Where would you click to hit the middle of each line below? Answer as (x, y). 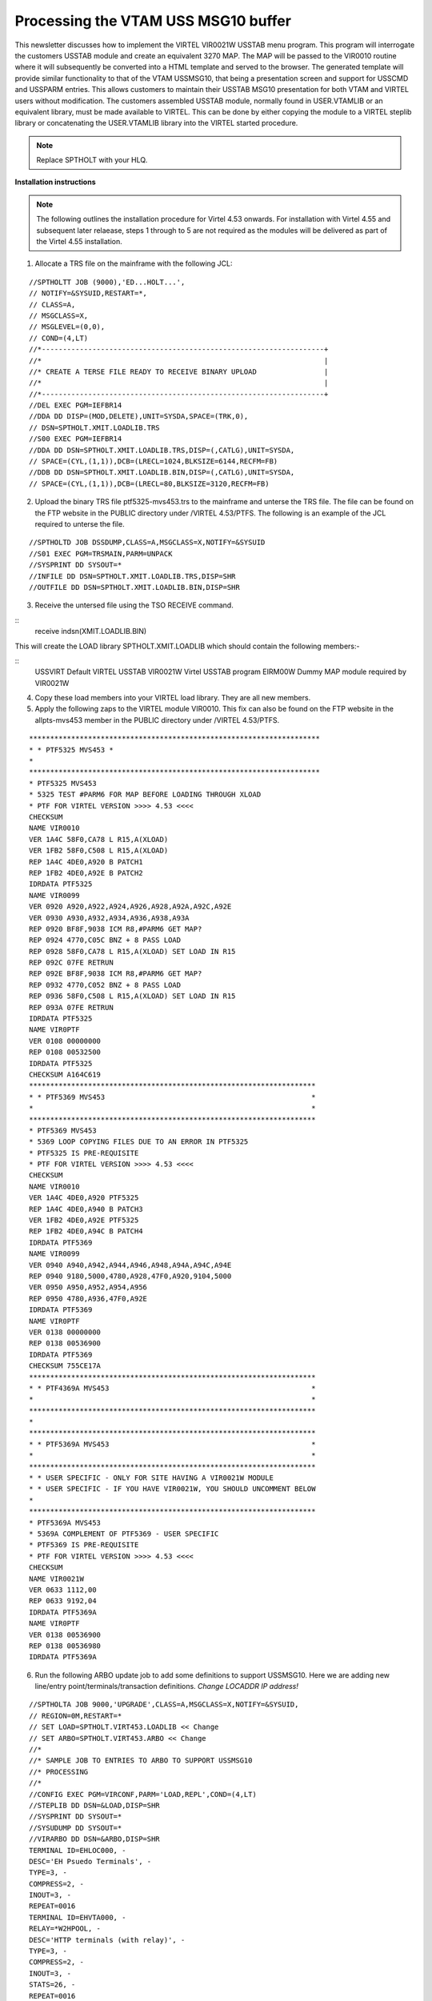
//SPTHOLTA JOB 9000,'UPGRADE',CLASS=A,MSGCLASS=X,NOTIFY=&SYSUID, (164, 1704)
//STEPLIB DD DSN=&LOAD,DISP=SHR (94, 1805)
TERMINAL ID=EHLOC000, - (78, 1850)
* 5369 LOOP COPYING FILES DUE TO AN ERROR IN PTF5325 (139, 1142)
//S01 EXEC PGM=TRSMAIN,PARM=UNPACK (101, 553)
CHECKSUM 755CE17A (65, 1366)
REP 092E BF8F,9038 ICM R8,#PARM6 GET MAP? (116, 974)
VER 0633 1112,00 (63, 1590)
